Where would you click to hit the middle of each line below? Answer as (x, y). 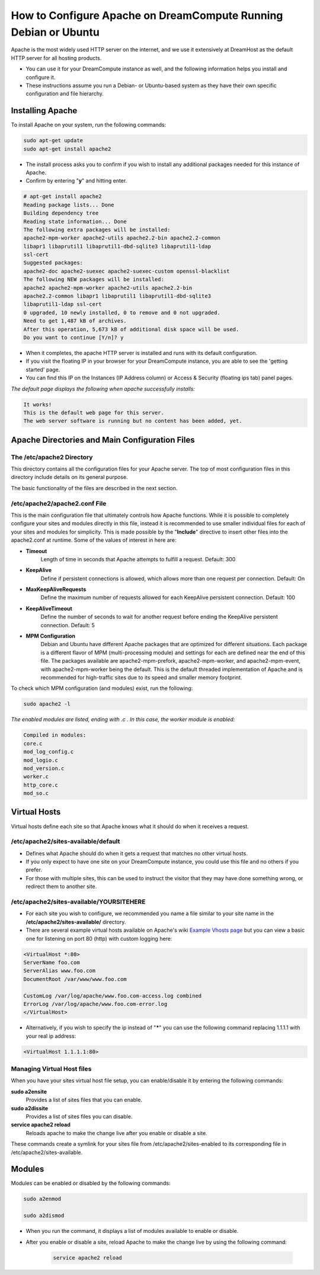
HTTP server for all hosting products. (56, 58)
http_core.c (41, 785)
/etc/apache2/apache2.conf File (59, 503)
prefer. (34, 870)
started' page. (43, 369)
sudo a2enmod (42, 1199)
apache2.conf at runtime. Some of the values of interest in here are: (94, 540)
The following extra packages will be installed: (97, 229)
